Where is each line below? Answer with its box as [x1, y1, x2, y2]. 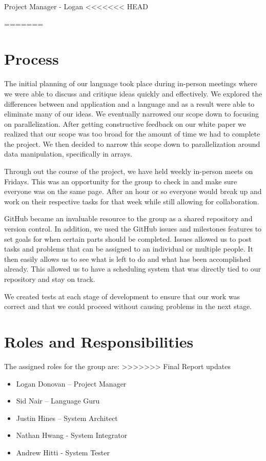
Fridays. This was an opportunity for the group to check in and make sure [4, 176, 237, 186]
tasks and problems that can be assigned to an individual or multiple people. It [4, 243, 253, 254]
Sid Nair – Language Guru [16, 395, 100, 406]
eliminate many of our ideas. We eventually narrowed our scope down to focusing [4, 108, 259, 119]
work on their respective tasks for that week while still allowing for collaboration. [4, 196, 259, 206]
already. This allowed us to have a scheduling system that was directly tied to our [4, 263, 261, 274]
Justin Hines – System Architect [16, 412, 118, 423]
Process [4, 48, 59, 69]
